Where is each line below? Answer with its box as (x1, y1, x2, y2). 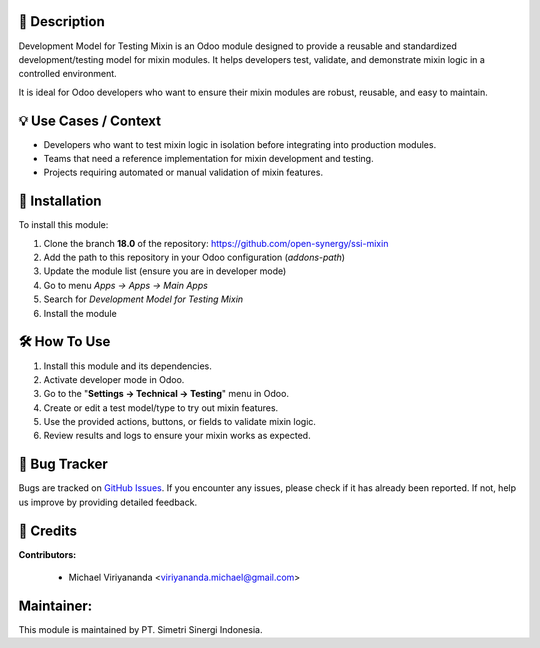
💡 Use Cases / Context (18, 112, 162, 129)
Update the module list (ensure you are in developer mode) (43, 265, 287, 277)
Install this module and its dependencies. (43, 360, 212, 372)
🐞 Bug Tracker (18, 456, 109, 473)
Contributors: (18, 548, 77, 560)
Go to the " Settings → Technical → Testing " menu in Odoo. (43, 388, 290, 400)
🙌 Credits (18, 522, 78, 539)
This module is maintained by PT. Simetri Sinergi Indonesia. (18, 623, 263, 635)
